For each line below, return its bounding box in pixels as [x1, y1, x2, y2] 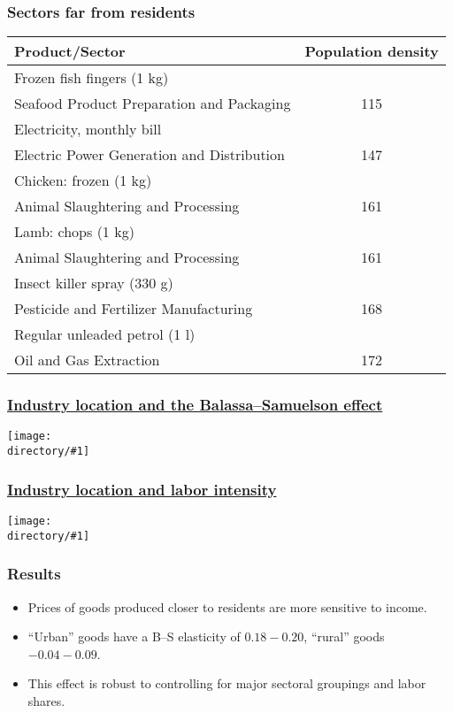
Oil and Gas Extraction [14, 349, 160, 371]
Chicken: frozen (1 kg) [14, 170, 152, 191]
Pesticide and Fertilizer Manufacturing [14, 298, 253, 319]
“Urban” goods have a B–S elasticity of [27, 627, 241, 646]
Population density [304, 41, 439, 62]
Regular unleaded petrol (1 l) [14, 324, 196, 345]
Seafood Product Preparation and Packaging [14, 93, 291, 114]
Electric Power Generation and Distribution [14, 144, 285, 165]
